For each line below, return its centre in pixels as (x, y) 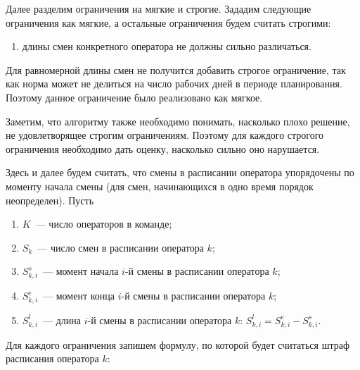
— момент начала (81, 271)
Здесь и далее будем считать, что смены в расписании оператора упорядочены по (180, 172)
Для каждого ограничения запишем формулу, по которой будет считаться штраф (178, 344)
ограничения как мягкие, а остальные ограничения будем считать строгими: (168, 22)
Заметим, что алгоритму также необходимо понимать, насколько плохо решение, (178, 121)
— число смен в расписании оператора (121, 247)
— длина (62, 320)
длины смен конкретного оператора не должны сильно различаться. (167, 46)
